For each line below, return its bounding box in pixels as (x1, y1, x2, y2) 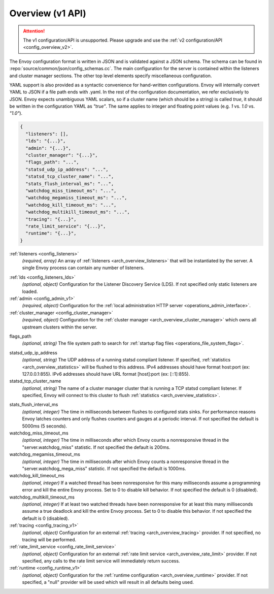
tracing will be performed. (22, 536, 77, 543)
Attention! (23, 28, 45, 34)
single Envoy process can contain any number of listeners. (22, 265, 145, 271)
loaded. (22, 288, 38, 294)
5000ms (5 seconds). (22, 423, 67, 429)
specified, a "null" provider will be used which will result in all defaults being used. (22, 579, 194, 585)
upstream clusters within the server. (22, 324, 97, 330)
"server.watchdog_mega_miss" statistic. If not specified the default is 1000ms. (22, 466, 186, 472)
